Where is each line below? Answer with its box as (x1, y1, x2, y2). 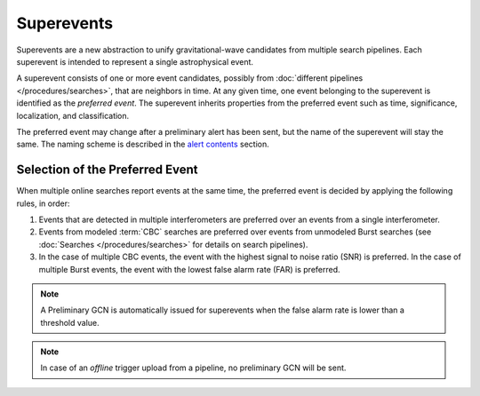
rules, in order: (16, 198, 70, 209)
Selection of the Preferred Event (16, 162, 198, 178)
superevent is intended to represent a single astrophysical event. (16, 56, 253, 67)
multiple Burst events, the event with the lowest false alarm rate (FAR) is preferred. (38, 264, 341, 274)
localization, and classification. (16, 110, 130, 121)
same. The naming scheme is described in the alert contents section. (16, 139, 270, 150)
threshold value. (40, 317, 100, 328)
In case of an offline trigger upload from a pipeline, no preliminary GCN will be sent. (40, 362, 347, 373)
